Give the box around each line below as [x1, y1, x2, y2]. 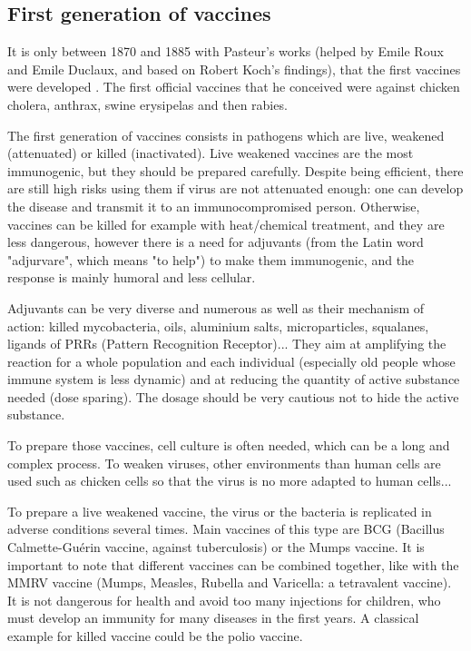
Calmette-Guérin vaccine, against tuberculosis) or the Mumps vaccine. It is [7, 538, 425, 557]
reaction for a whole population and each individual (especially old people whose [7, 351, 456, 370]
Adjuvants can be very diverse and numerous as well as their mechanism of [7, 298, 425, 317]
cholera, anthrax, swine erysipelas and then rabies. [7, 94, 288, 113]
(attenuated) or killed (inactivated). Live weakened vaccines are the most [7, 143, 414, 163]
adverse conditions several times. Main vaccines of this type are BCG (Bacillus [7, 519, 445, 538]
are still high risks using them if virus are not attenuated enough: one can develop [7, 179, 464, 198]
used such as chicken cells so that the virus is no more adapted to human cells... [7, 471, 452, 490]
